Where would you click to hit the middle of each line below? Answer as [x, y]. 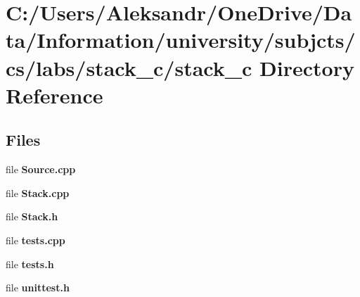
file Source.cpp [41, 169]
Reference [54, 95]
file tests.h [30, 264]
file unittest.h [38, 287]
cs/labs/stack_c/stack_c [129, 67]
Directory [307, 67]
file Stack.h [32, 216]
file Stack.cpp [38, 192]
